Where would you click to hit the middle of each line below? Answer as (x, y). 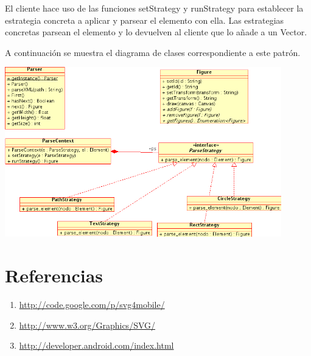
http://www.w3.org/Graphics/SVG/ (87, 325)
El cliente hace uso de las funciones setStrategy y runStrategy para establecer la (154, 8)
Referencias (54, 275)
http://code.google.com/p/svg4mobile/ (92, 304)
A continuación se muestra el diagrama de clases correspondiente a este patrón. (153, 52)
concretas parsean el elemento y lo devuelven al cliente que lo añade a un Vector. (156, 32)
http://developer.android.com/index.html (96, 345)
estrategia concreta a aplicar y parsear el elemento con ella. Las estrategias (145, 20)
